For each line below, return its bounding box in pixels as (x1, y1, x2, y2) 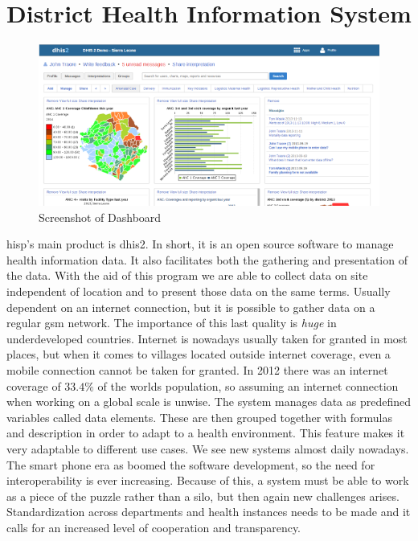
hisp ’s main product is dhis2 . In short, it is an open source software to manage (6, 236, 394, 252)
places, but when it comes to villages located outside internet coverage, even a (6, 346, 391, 363)
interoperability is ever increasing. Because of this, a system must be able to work (6, 472, 409, 489)
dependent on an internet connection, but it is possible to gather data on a (6, 298, 375, 315)
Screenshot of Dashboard (39, 208, 162, 225)
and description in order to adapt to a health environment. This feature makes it (6, 424, 405, 441)
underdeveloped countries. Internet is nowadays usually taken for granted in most (6, 330, 408, 346)
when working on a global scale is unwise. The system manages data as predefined (6, 393, 412, 410)
